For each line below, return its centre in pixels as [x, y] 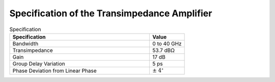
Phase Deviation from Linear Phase [54, 71]
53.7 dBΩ [164, 50]
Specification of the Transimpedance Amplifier [111, 13]
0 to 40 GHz [167, 43]
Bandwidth [25, 43]
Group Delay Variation [39, 64]
